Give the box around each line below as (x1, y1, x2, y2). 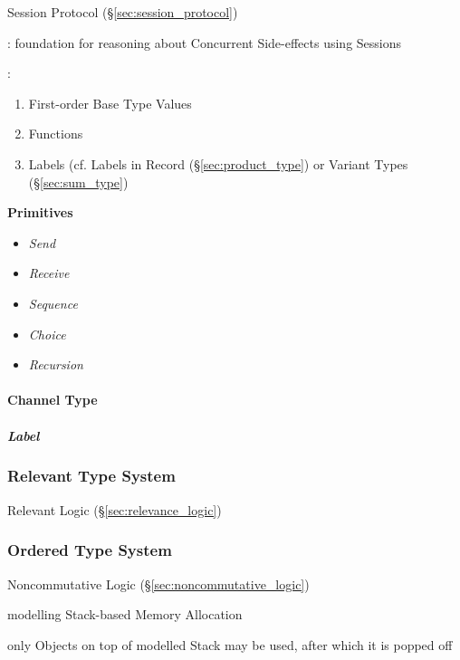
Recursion (28, 355, 83, 374)
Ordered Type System (7, 539, 172, 561)
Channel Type (7, 390, 98, 409)
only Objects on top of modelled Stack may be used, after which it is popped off (7, 635, 453, 654)
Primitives (7, 203, 73, 222)
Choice (28, 324, 66, 343)
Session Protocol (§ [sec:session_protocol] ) (7, 3, 238, 21)
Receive (28, 263, 70, 282)
